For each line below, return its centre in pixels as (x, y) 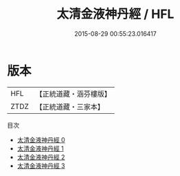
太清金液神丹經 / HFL (115, 14)
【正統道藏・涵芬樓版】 (74, 94)
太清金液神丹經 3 (41, 166)
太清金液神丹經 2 (41, 157)
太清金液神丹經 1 (40, 148)
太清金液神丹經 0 (41, 139)
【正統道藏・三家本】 (70, 106)
